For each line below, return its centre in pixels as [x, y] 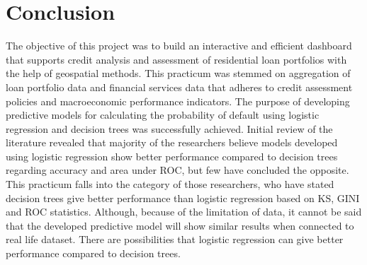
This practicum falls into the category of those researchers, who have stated [170, 184]
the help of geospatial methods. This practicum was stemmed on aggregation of [178, 73]
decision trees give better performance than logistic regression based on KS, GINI [183, 198]
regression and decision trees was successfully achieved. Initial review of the [169, 128]
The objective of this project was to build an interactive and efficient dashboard [179, 46]
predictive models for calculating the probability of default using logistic [163, 115]
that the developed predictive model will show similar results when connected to [180, 225]
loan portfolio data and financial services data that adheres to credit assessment [179, 87]
